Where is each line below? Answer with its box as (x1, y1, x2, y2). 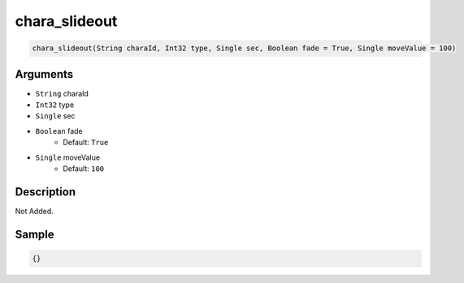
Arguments (15, 67, 74, 81)
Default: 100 (63, 163, 105, 174)
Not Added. (15, 206, 54, 216)
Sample (15, 227, 54, 241)
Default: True (63, 138, 109, 148)
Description (15, 185, 76, 199)
